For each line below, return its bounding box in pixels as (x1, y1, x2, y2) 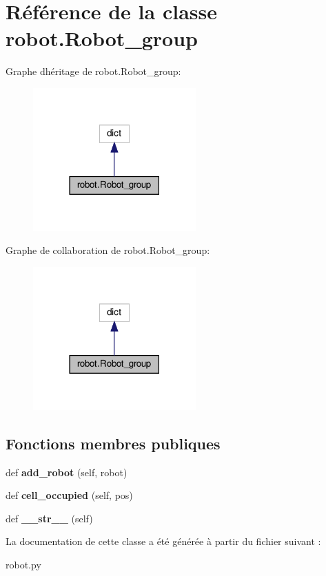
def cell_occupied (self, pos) (6, 488, 133, 502)
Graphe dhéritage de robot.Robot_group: (6, 64, 181, 78)
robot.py (6, 557, 41, 571)
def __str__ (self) (6, 511, 93, 525)
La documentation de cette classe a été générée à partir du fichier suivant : (6, 534, 321, 548)
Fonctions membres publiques (6, 432, 221, 454)
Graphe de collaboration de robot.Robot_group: (6, 243, 210, 257)
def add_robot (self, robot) (6, 465, 128, 479)
